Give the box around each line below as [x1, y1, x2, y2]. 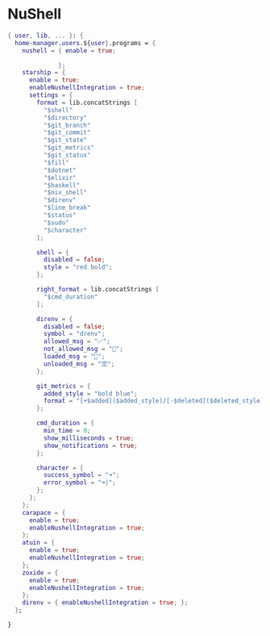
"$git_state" [43, 136, 88, 144]
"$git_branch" [43, 121, 91, 129]
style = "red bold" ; [43, 263, 113, 271]
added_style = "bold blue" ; [43, 389, 138, 398]
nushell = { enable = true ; [22, 46, 116, 55]
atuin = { [22, 538, 56, 547]
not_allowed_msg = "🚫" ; [43, 345, 124, 354]
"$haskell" [43, 181, 81, 190]
